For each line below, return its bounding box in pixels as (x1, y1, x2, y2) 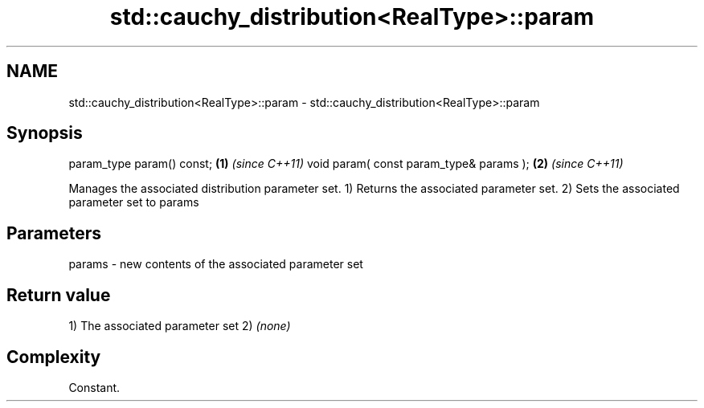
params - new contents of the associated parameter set (68, 257, 363, 271)
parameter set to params (68, 195, 199, 210)
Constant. (68, 380, 121, 394)
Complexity (6, 346, 101, 367)
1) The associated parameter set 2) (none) (68, 319, 291, 333)
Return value (6, 284, 111, 305)
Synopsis (6, 123, 83, 144)
